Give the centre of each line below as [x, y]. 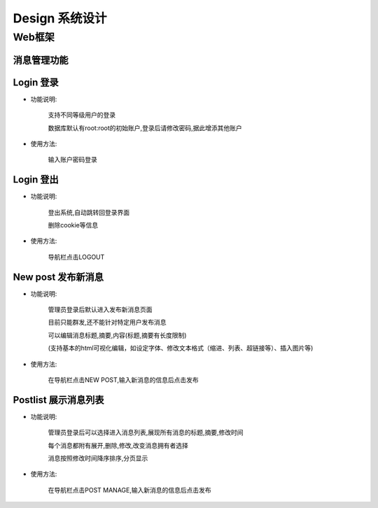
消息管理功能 [41, 60]
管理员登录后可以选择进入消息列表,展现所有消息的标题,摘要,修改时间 [146, 432]
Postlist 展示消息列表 [58, 400]
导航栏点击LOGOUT [76, 257]
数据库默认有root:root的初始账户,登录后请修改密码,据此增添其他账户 [145, 128]
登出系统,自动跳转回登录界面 [89, 212]
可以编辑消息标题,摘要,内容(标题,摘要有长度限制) [117, 335]
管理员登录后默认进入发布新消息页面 [100, 310]
